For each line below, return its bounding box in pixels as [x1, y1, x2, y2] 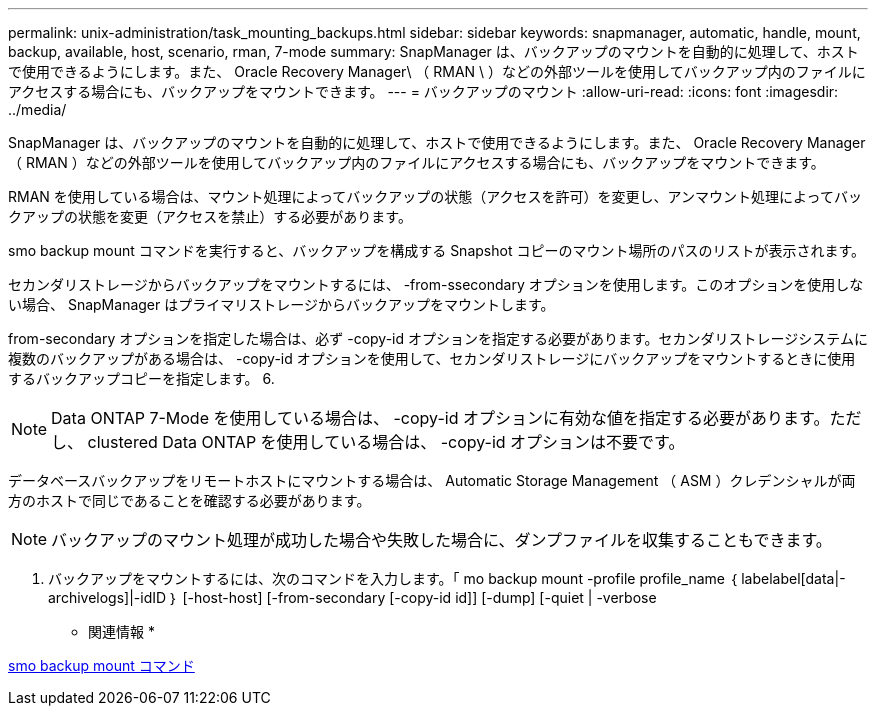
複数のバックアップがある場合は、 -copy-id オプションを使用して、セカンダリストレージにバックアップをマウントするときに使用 [8, 350, 856, 367]
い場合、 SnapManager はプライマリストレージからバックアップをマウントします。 [8, 296, 555, 313]
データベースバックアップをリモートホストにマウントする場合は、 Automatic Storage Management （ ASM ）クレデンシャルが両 [8, 472, 856, 489]
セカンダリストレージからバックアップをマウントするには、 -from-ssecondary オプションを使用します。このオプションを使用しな [8, 276, 864, 293]
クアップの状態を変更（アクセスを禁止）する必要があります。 [8, 208, 412, 225]
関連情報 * [88, 623, 155, 640]
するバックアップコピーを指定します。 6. [8, 370, 275, 387]
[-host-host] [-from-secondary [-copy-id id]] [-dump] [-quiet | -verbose [182, 589, 657, 606]
